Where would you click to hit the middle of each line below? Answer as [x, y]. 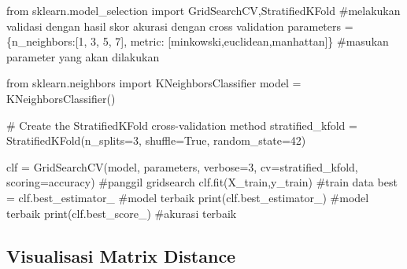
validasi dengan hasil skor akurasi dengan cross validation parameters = [180, 26]
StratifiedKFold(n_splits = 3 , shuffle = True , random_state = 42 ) [156, 140]
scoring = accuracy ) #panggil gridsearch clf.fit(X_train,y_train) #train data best [202, 182]
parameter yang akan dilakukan [83, 56]
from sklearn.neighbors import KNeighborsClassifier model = [154, 83]
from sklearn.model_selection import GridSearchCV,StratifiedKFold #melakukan [203, 10]
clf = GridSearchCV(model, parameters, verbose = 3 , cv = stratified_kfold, [182, 166]
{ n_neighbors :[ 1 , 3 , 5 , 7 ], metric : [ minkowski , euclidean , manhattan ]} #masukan [198, 41]
